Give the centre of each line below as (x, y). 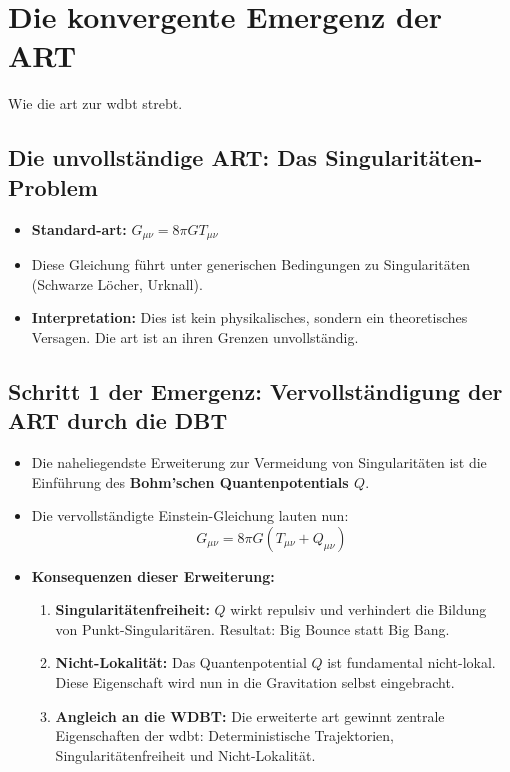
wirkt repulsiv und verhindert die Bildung (358, 609)
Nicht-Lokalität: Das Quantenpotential (181, 662)
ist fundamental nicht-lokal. (411, 662)
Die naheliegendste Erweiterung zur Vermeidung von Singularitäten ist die (259, 461)
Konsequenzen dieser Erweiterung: (153, 575)
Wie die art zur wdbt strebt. (95, 103)
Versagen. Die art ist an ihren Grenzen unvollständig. (195, 336)
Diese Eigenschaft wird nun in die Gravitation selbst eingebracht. (255, 682)
